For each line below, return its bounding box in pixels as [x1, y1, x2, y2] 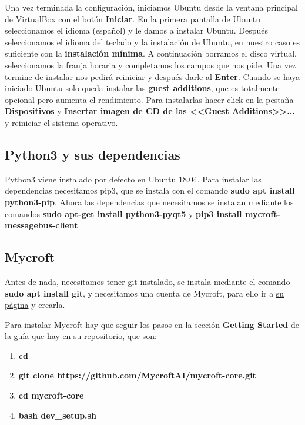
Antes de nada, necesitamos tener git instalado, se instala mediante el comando [5, 275, 290, 287]
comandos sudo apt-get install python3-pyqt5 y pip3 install [5, 207, 242, 220]
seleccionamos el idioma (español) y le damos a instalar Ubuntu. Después [5, 24, 268, 36]
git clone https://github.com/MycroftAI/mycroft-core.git [18, 369, 256, 381]
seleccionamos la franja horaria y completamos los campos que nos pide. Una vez [5, 58, 296, 71]
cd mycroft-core [18, 389, 84, 401]
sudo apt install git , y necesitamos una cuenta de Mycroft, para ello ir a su [5, 287, 284, 299]
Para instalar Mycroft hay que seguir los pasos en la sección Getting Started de [5, 318, 299, 330]
